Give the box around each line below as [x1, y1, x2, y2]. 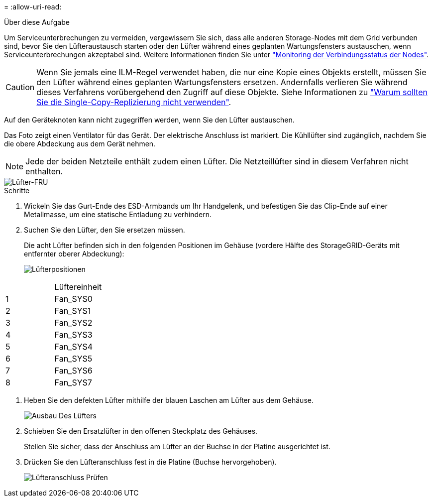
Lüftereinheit [54, 282, 102, 292]
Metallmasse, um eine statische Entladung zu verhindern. [24, 210, 212, 219]
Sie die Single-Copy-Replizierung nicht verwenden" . [36, 97, 231, 107]
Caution [5, 82, 35, 92]
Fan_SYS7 [54, 377, 92, 387]
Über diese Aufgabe [4, 18, 70, 26]
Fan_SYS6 [54, 366, 93, 376]
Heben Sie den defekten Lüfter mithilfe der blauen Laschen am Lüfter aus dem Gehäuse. [24, 396, 314, 404]
